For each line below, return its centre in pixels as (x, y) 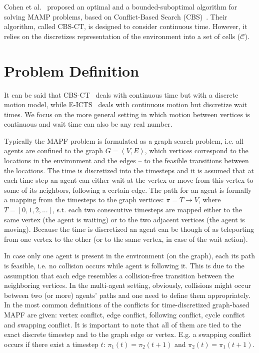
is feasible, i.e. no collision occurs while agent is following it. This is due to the (124, 265)
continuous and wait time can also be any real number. (88, 124)
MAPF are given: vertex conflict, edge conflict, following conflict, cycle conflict (124, 314)
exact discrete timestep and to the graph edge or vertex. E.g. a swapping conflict (128, 334)
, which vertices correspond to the (196, 150)
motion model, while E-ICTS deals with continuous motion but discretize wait (126, 104)
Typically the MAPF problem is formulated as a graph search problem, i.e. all (124, 140)
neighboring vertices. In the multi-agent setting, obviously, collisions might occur (128, 285)
